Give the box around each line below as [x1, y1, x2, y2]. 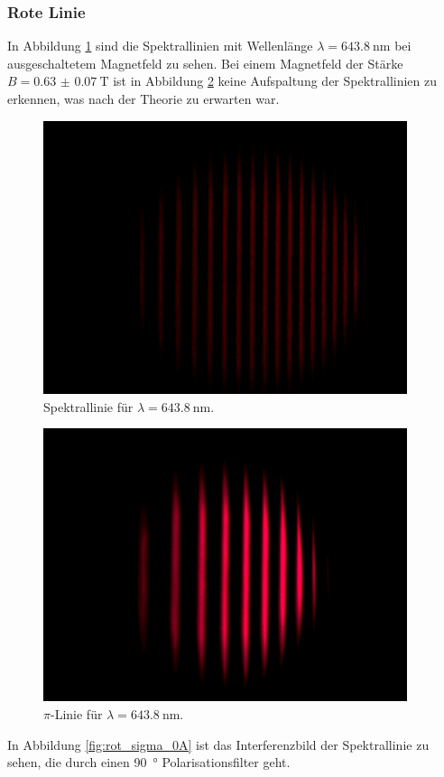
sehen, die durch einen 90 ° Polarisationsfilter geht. [7, 753, 291, 772]
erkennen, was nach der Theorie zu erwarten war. [7, 89, 280, 108]
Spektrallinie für [43, 397, 134, 416]
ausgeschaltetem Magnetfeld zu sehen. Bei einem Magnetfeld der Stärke [7, 53, 403, 72]
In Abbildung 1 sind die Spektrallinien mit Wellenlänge [7, 36, 313, 55]
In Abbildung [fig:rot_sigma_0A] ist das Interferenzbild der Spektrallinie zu [7, 735, 430, 754]
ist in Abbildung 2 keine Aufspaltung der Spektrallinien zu [113, 71, 438, 90]
